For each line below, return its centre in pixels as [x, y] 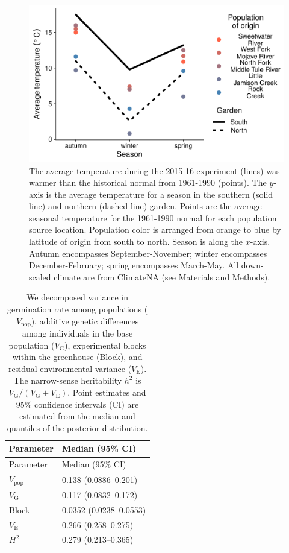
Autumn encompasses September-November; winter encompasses [148, 253]
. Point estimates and [107, 392]
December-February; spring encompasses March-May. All [134, 265]
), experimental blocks [105, 345]
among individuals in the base [77, 333]
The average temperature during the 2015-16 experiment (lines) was [154, 170]
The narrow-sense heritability [68, 380]
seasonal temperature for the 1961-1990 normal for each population [153, 217]
